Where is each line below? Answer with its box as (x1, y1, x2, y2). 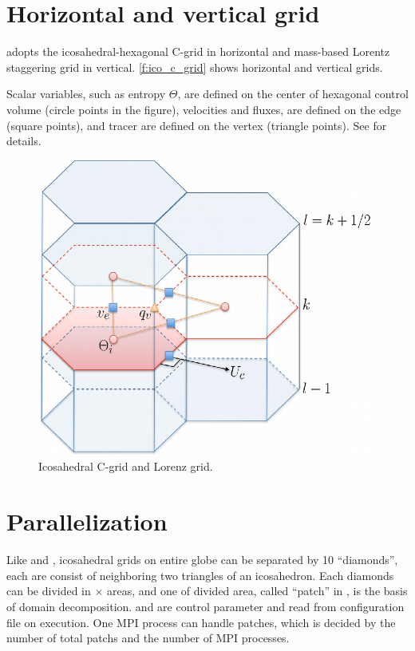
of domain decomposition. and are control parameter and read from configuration (6, 598, 405, 614)
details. (6, 132, 41, 149)
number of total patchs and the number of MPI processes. (6, 629, 290, 646)
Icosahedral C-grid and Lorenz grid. (38, 458, 213, 475)
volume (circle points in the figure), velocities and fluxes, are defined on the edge (6, 101, 401, 117)
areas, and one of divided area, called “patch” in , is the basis (107, 582, 408, 599)
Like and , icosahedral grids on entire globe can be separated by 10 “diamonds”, (6, 551, 398, 568)
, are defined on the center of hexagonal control (177, 85, 409, 102)
